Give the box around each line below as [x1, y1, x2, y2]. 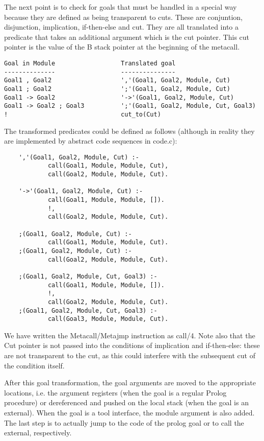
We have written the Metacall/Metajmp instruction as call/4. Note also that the [4, 330, 255, 340]
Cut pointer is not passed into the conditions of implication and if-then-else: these [4, 340, 260, 351]
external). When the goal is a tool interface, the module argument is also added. [4, 407, 255, 418]
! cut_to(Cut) [4, 110, 161, 118]
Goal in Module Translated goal [4, 59, 176, 67]
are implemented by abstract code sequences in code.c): [4, 135, 177, 146]
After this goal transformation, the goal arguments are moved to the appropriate [4, 377, 256, 388]
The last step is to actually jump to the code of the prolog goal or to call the [4, 417, 244, 428]
